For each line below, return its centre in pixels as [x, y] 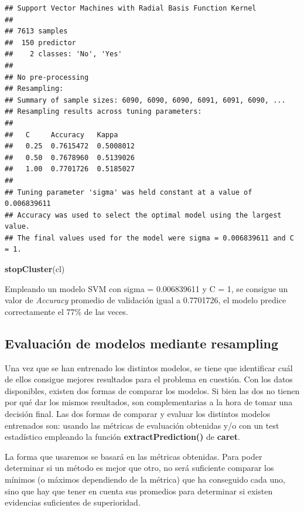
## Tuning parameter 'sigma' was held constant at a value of [129, 192]
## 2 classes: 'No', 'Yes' [64, 54]
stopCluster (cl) [35, 269]
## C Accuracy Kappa [62, 135]
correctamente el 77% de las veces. [66, 311]
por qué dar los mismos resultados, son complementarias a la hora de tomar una [149, 402]
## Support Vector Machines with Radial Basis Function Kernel [131, 8]
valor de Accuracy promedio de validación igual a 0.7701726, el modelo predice [146, 300]
